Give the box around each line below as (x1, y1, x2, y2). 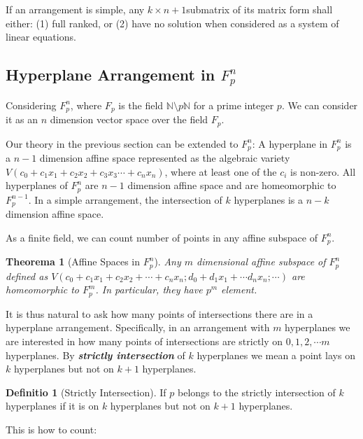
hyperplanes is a (234, 192, 304, 207)
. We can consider (281, 97, 358, 112)
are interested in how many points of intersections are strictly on (6, 333, 283, 348)
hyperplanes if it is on (6, 398, 99, 413)
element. (221, 282, 257, 297)
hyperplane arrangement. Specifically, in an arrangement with (6, 320, 270, 335)
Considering (6, 97, 57, 112)
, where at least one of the (164, 164, 277, 179)
